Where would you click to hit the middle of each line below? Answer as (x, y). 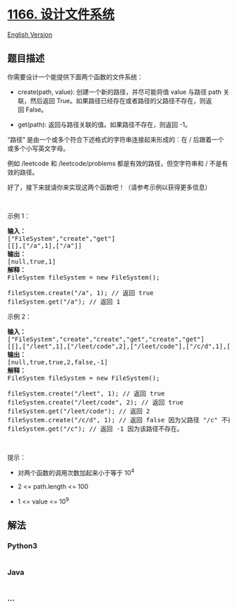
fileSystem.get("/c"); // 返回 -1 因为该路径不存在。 (95, 429)
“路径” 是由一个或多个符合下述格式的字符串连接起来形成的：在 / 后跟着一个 (116, 139)
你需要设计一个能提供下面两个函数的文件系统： (75, 77)
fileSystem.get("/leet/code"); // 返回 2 (79, 411)
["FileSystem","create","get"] (61, 238)
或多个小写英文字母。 (38, 148)
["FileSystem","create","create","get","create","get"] (106, 339)
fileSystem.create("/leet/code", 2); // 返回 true (95, 402)
